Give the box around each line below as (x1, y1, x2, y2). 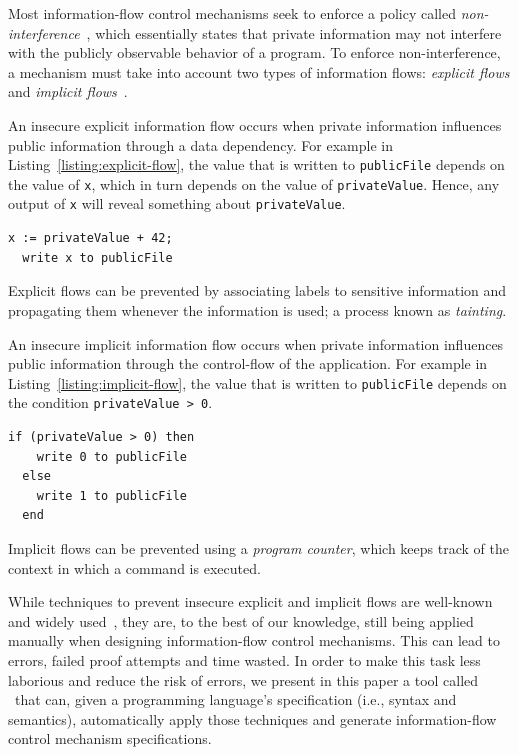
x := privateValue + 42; (8, 231, 173, 246)
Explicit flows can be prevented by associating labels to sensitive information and (8, 280, 507, 301)
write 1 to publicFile (36, 488, 187, 503)
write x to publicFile (22, 250, 173, 265)
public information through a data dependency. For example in (8, 134, 393, 155)
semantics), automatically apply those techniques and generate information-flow (8, 708, 497, 729)
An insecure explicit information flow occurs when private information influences (8, 114, 502, 135)
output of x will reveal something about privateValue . (8, 193, 346, 214)
